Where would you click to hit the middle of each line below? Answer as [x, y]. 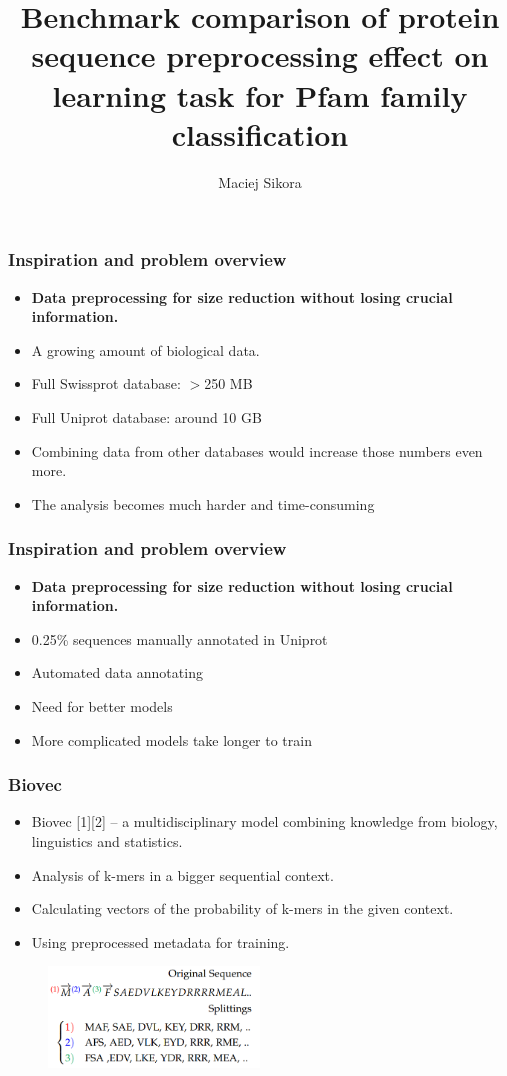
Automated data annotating [117, 672]
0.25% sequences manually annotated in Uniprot [179, 638]
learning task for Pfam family [260, 94]
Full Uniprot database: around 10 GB [146, 416]
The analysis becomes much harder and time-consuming [203, 503]
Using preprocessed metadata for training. [160, 941]
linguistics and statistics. [107, 840]
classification [260, 133]
